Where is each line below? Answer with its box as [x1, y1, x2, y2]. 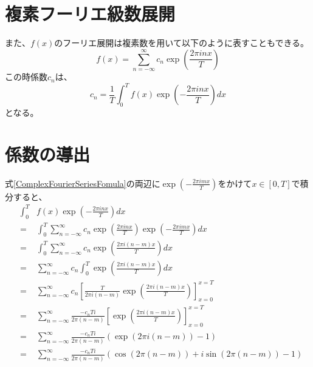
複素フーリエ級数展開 [5, 1, 176, 26]
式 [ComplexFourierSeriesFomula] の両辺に [5, 177, 160, 189]
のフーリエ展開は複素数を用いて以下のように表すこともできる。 [54, 36, 309, 49]
